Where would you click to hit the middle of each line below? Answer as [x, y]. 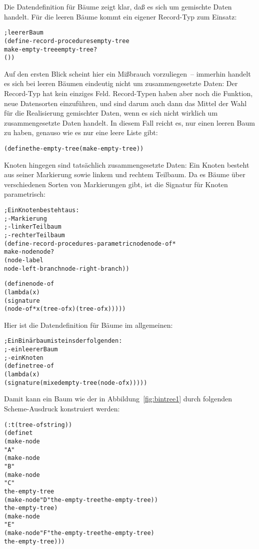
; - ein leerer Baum [31, 350]
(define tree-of [29, 366]
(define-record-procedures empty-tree [67, 41]
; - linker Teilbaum [33, 227]
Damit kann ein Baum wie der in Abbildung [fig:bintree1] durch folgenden [118, 399]
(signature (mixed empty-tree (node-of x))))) [76, 383]
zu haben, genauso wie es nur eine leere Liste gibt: [81, 132]
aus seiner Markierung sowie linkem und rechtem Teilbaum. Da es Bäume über [125, 174]
